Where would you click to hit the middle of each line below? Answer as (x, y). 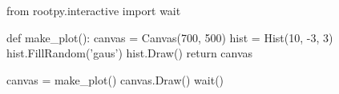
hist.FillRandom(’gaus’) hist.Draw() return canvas (130, 53)
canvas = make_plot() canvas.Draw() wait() (115, 79)
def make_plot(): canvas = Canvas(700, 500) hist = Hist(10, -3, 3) (170, 37)
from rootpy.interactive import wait (94, 10)
